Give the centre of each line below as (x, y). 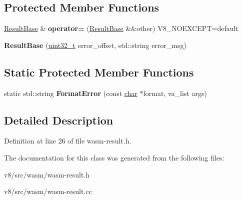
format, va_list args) (175, 93)
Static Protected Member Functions (99, 72)
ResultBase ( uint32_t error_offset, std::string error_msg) (95, 45)
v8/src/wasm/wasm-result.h (47, 174)
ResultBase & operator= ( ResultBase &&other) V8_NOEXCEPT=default (121, 28)
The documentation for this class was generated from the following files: (114, 157)
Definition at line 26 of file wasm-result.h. (68, 141)
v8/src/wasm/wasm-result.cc (48, 191)
